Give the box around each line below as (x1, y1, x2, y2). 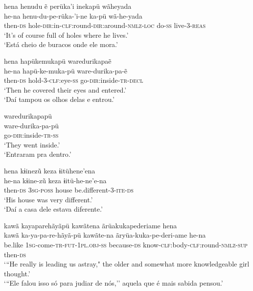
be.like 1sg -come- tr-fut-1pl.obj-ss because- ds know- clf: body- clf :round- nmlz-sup (4, 240, 248, 250)
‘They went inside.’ (4, 139, 60, 149)
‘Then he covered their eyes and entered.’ (4, 84, 127, 95)
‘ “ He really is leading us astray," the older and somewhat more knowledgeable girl (4, 259, 250, 269)
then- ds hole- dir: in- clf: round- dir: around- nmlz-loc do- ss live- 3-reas (4, 20, 206, 30)
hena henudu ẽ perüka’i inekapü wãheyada (4, 1, 132, 11)
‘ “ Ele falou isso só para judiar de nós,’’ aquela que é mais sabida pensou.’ (4, 278, 223, 288)
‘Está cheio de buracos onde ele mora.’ (4, 39, 118, 49)
